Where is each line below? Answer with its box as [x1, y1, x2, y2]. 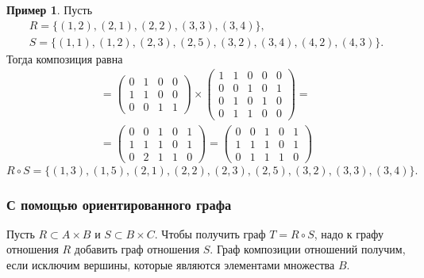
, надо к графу [314, 225, 384, 242]
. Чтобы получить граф [154, 225, 266, 242]
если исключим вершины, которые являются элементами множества [6, 257, 335, 273]
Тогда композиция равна [6, 50, 123, 67]
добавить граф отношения [74, 241, 200, 257]
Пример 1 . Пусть [6, 2, 93, 17]
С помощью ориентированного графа [6, 194, 232, 214]
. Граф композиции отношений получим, [210, 241, 406, 257]
